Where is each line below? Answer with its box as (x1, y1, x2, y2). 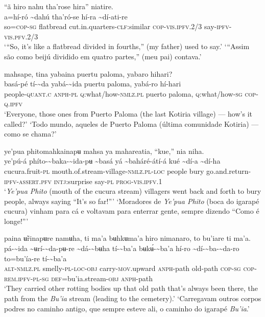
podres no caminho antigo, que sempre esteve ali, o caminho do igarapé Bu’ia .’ (4, 303, 250, 313)
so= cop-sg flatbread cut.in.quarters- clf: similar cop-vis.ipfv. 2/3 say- (4, 21, 217, 32)
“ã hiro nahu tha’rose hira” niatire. (4, 1, 113, 11)
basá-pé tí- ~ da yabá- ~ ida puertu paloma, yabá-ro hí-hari (4, 78, 181, 89)
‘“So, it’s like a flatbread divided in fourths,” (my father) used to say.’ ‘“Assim (4, 41, 250, 52)
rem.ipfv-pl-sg (4, 273, 49, 283)
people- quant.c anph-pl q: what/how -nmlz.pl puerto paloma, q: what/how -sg (4, 88, 243, 99)
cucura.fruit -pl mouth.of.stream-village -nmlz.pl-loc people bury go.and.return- (4, 165, 251, 176)
